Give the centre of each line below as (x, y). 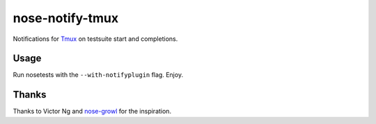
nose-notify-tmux (65, 18)
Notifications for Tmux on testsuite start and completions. (95, 39)
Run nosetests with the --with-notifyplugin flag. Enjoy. (98, 75)
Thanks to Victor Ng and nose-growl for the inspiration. (92, 112)
